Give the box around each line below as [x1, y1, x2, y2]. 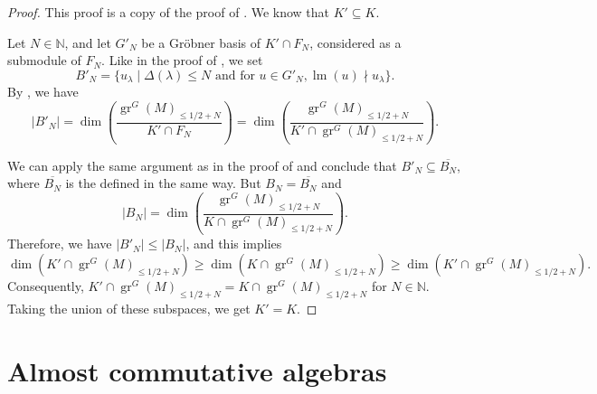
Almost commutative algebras [7, 352, 387, 389]
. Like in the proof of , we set [101, 51, 263, 70]
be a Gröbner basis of [141, 33, 261, 52]
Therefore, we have [7, 234, 112, 253]
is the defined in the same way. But [65, 174, 261, 192]
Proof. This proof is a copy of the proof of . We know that [7, 3, 330, 21]
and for [214, 69, 255, 82]
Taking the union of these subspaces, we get [7, 298, 251, 317]
